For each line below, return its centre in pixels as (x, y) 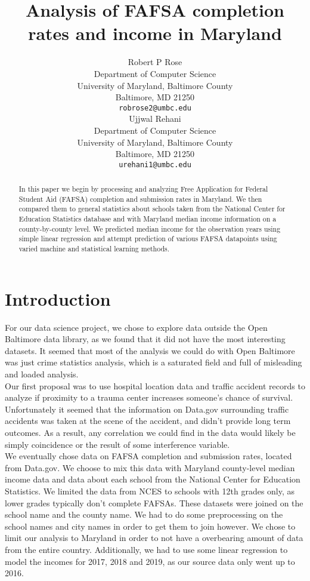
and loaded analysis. (42, 374)
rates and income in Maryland (155, 33)
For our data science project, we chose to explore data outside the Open (136, 327)
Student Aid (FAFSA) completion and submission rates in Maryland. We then (140, 199)
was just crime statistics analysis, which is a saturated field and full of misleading (154, 362)
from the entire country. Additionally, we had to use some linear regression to (146, 549)
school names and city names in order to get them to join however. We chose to (150, 526)
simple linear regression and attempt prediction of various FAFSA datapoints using (148, 239)
